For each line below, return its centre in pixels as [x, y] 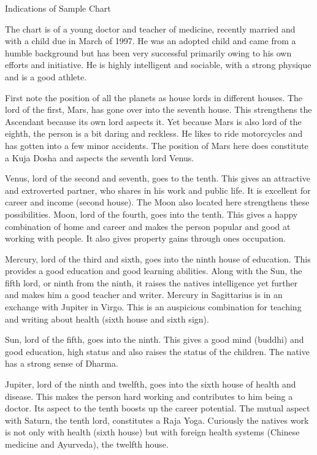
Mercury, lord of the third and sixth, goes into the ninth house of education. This [158, 258]
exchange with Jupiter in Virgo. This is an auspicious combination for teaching [153, 307]
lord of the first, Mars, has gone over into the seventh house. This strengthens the [158, 109]
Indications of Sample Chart [58, 8]
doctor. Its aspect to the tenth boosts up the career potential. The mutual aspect [158, 408]
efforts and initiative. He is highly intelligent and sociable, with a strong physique [158, 65]
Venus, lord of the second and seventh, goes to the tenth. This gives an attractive [158, 178]
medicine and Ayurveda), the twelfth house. [87, 444]
